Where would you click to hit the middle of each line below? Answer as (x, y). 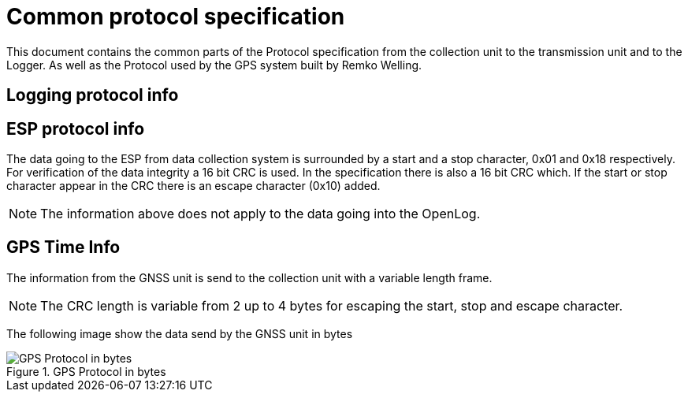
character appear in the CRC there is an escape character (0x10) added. (193, 186)
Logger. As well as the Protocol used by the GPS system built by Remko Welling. (214, 65)
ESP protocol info (76, 128)
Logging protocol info (93, 95)
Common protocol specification (176, 17)
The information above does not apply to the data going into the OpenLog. (260, 214)
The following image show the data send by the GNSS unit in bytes (180, 333)
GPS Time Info (63, 247)
